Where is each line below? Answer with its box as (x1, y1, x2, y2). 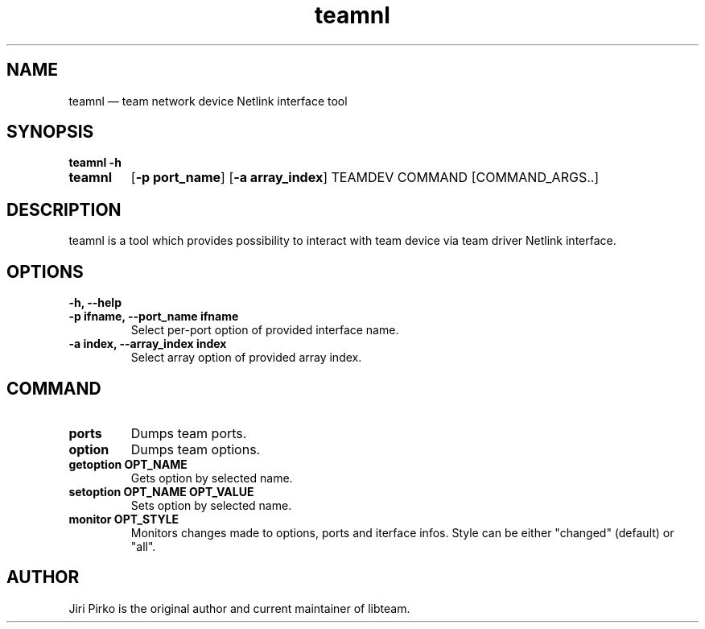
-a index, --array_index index (68, 337, 227, 351)
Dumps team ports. (130, 424, 247, 441)
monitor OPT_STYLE (68, 511, 179, 526)
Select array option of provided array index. (130, 350, 362, 365)
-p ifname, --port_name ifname (68, 309, 239, 324)
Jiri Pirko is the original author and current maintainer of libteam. (68, 601, 410, 615)
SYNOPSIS (6, 122, 94, 143)
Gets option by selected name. (130, 470, 293, 485)
